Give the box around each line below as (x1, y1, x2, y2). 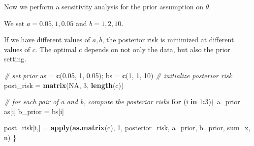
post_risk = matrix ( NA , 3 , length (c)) (4, 80, 124, 90)
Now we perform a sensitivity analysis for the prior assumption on (4, 1, 204, 11)
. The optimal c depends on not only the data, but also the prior (35, 44, 230, 54)
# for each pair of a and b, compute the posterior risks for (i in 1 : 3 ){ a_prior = (4, 96, 248, 107)
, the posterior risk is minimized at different (102, 34, 234, 45)
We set (4, 18, 25, 28)
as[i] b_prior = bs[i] (4, 106, 64, 116)
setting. (4, 54, 27, 64)
